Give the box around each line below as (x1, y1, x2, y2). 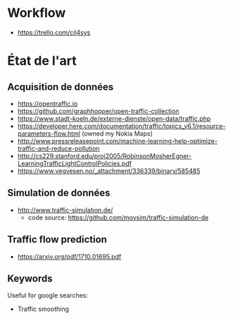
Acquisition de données (7, 81, 114, 93)
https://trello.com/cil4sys (17, 28, 91, 37)
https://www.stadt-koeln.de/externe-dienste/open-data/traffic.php (17, 114, 211, 122)
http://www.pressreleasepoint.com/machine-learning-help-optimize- (17, 136, 218, 145)
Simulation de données (7, 187, 111, 199)
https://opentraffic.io (17, 99, 78, 108)
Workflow (7, 5, 66, 21)
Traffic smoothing (17, 305, 69, 314)
